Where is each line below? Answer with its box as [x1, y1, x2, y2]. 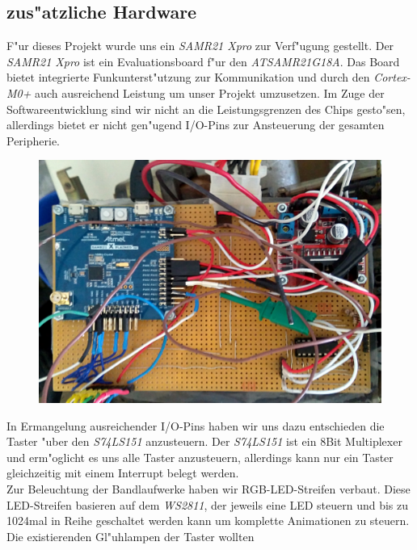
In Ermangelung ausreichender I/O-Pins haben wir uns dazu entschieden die [6, 417, 385, 434]
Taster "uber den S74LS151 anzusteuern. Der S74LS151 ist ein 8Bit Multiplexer [6, 433, 402, 450]
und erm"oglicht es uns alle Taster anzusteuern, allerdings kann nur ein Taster [6, 448, 394, 465]
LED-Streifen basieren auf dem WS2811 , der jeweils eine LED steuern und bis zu [6, 496, 409, 513]
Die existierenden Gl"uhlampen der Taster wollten [6, 527, 255, 544]
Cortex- [373, 69, 411, 86]
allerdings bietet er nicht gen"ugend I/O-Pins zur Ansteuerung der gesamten [6, 116, 385, 133]
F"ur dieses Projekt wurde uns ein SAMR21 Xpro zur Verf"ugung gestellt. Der [6, 37, 394, 54]
